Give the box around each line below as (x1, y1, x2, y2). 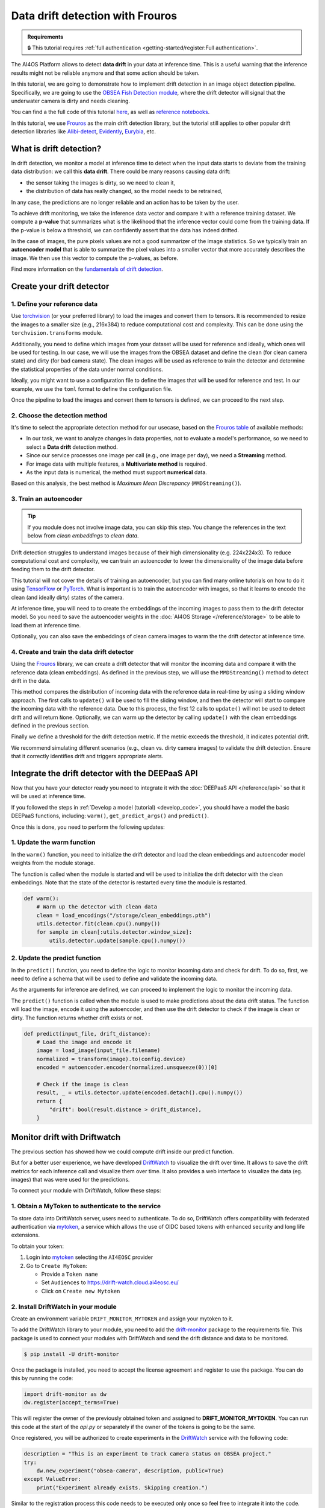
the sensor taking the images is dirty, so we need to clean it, (26, 179, 176, 186)
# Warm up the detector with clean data (36, 904, 158, 910)
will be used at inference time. (11, 793, 86, 800)
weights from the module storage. (11, 860, 96, 867)
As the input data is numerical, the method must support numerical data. (26, 469, 207, 476)
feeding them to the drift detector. (11, 566, 96, 573)
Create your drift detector (11, 281, 110, 292)
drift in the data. (11, 677, 51, 684)
